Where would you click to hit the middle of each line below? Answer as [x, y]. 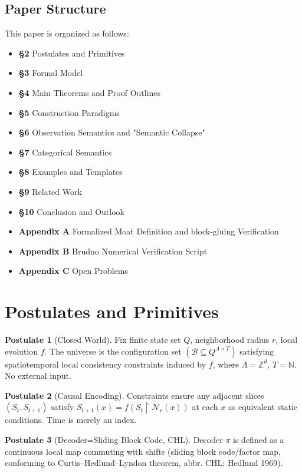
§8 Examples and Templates [70, 172]
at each [205, 407]
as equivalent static [263, 407]
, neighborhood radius [230, 340]
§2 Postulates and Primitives [72, 53]
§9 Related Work [50, 191]
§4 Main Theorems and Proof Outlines [90, 92]
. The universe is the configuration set [113, 351]
